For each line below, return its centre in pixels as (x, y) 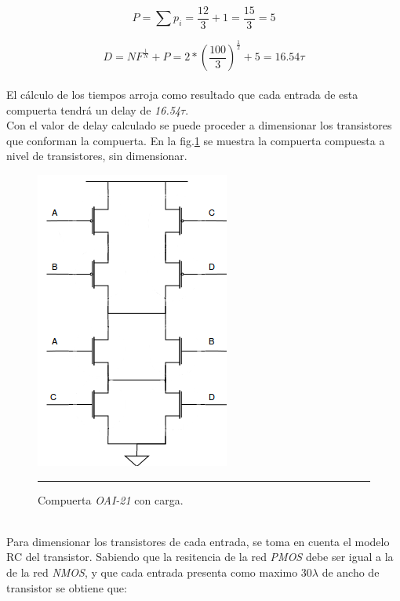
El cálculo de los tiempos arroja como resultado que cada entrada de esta (182, 95)
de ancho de (351, 572)
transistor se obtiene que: (67, 587)
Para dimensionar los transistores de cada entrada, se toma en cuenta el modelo (198, 541)
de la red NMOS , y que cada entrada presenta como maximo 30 (159, 572)
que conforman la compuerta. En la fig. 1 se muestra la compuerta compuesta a (196, 140)
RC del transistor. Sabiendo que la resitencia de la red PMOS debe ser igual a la (200, 557)
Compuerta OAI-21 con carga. (111, 499)
